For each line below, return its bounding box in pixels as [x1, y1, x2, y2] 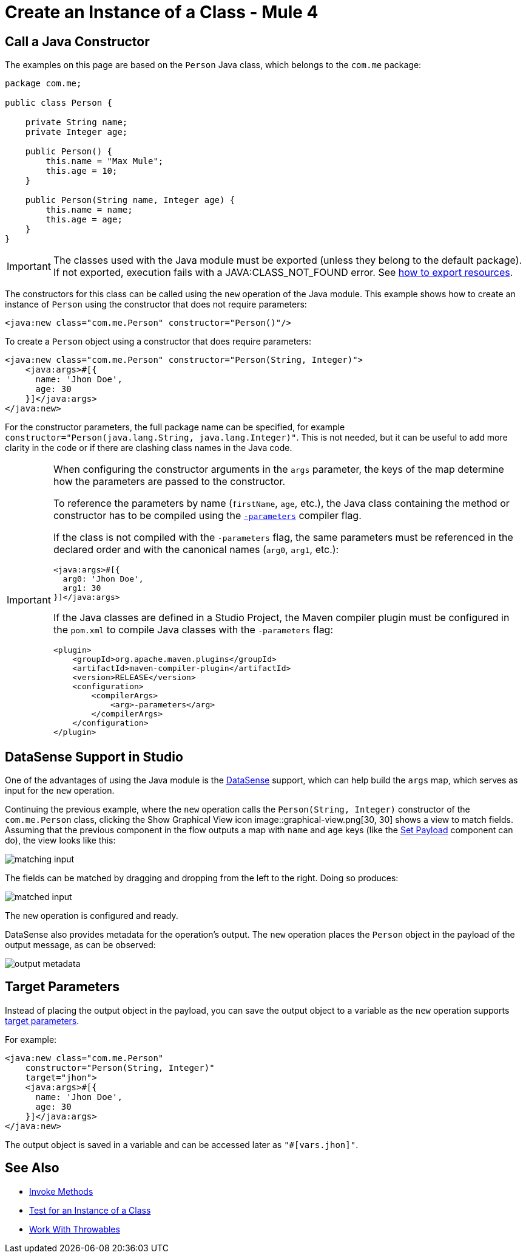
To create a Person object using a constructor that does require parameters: [5, 336, 311, 347]
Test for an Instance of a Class [29, 1205, 151, 1215]
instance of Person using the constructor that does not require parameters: [5, 299, 307, 310]
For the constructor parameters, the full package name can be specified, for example [5, 422, 345, 433]
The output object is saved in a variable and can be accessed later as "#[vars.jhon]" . [5, 1139, 359, 1150]
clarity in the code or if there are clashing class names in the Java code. [5, 442, 292, 453]
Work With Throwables [29, 1223, 120, 1234]
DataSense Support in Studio [5, 749, 183, 765]
